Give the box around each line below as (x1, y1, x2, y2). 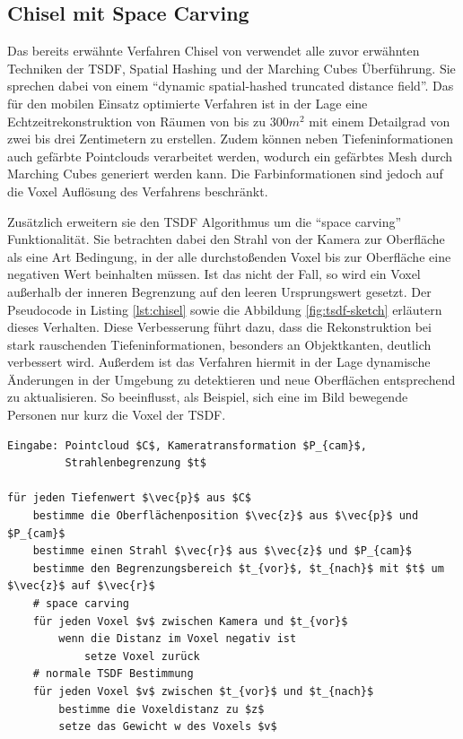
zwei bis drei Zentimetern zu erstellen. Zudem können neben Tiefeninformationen (7, 129, 453, 148)
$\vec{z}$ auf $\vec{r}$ (7, 579, 155, 593)
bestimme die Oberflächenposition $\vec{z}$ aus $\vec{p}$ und (32, 509, 419, 523)
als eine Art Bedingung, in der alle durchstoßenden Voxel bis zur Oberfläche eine (7, 247, 451, 265)
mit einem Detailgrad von (309, 111, 450, 130)
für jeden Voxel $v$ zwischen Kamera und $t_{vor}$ (32, 614, 348, 628)
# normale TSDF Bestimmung (32, 667, 194, 681)
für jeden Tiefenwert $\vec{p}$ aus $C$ (7, 491, 252, 505)
